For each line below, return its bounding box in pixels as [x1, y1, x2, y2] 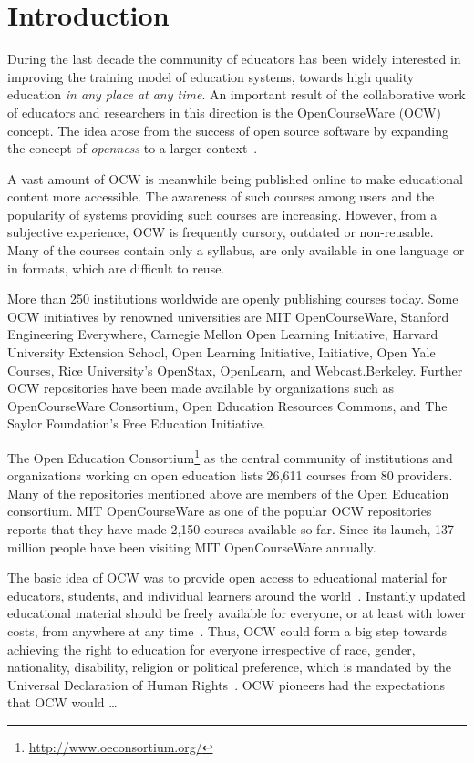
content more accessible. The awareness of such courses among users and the [7, 187, 435, 206]
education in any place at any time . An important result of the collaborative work [7, 85, 466, 104]
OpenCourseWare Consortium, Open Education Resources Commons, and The [7, 396, 448, 415]
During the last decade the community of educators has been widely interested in [7, 49, 461, 68]
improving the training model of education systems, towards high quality [7, 67, 415, 86]
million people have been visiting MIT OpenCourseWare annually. [7, 537, 376, 556]
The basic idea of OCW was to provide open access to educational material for [7, 568, 448, 587]
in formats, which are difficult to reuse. [7, 258, 225, 277]
